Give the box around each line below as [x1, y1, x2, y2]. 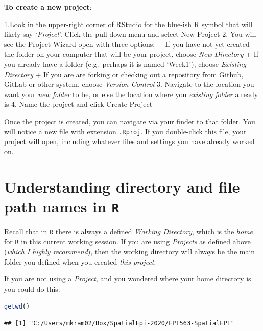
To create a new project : [4, 2, 92, 12]
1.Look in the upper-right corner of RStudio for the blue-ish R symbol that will [4, 18, 253, 29]
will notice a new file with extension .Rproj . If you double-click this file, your [4, 126, 247, 136]
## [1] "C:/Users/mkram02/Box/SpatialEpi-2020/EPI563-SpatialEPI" [4, 320, 235, 327]
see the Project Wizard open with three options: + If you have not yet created [4, 38, 250, 49]
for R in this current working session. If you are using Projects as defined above [4, 236, 251, 247]
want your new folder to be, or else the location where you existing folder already [4, 88, 258, 99]
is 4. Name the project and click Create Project [4, 99, 153, 109]
